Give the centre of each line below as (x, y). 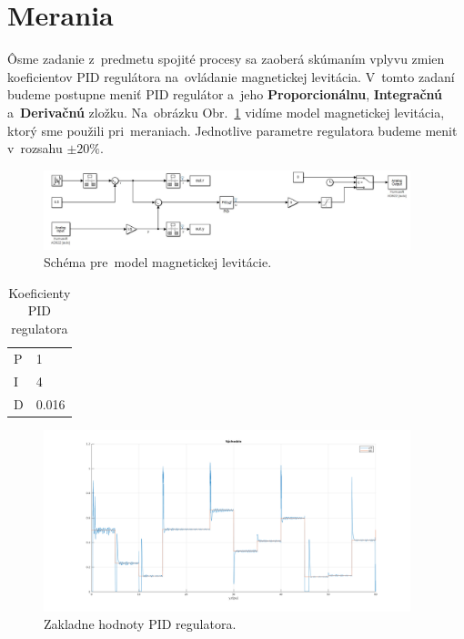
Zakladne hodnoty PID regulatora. (140, 624)
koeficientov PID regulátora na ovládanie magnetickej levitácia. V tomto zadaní (231, 76)
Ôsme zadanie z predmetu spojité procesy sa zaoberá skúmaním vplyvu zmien (226, 59)
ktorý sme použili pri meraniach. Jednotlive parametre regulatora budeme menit (232, 130)
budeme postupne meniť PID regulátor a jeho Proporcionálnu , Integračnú (225, 94)
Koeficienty (40, 292)
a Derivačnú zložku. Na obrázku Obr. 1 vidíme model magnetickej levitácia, (226, 112)
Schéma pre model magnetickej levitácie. (158, 262)
